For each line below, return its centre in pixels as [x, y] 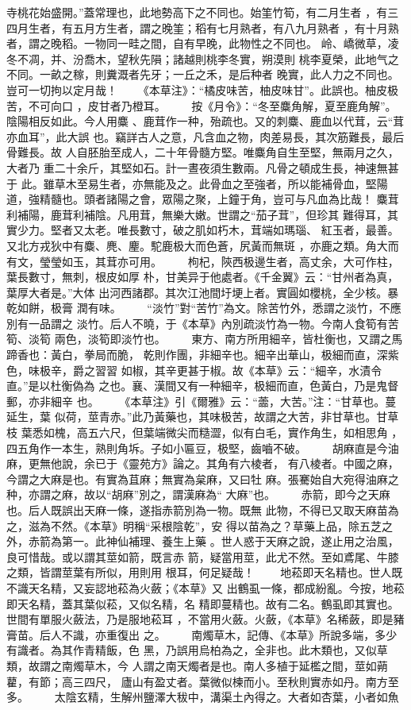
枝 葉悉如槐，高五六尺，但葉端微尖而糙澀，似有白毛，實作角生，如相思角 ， [205, 432]
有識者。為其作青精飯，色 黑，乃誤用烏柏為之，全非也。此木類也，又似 [192, 650]
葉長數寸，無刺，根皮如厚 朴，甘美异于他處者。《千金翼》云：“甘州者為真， [203, 277]
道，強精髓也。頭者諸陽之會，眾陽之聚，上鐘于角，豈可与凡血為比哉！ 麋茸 [203, 199]
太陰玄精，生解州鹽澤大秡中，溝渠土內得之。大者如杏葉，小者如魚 [227, 697]
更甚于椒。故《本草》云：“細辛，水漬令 [279, 370]
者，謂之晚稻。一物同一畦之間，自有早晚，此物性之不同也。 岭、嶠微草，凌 [203, 43]
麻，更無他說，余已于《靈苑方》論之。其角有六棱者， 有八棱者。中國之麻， [203, 463]
